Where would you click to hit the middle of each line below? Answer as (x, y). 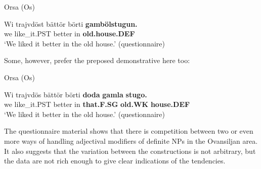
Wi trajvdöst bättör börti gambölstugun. (71, 23)
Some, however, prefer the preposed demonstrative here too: (97, 60)
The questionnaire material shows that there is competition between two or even (129, 131)
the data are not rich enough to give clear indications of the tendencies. (115, 161)
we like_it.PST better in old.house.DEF (70, 34)
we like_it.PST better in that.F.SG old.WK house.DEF (97, 104)
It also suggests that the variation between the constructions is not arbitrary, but (130, 151)
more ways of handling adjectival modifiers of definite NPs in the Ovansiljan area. (131, 140)
